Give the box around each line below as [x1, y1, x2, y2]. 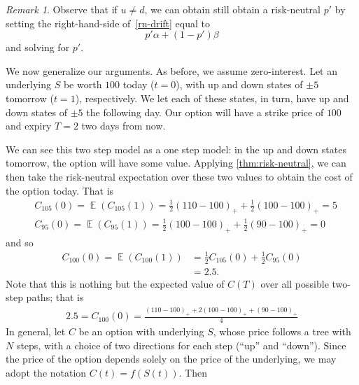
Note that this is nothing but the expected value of [6, 276, 225, 290]
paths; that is [26, 290, 84, 304]
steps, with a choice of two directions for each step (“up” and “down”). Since [16, 337, 346, 352]
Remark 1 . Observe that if [6, 2, 118, 16]
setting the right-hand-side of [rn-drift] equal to [6, 15, 211, 30]
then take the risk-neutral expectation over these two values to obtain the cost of [6, 169, 353, 183]
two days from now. [81, 118, 166, 133]
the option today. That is [6, 183, 114, 197]
